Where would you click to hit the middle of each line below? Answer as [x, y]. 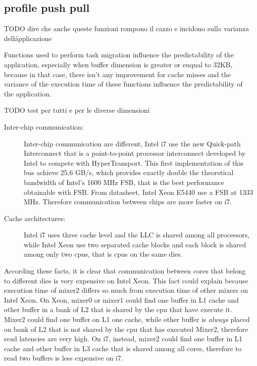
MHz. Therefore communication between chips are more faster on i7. [128, 202]
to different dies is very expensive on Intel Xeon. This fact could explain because [126, 280]
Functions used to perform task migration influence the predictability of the [119, 55]
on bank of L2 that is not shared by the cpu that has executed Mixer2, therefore [126, 329]
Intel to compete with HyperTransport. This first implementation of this [134, 162]
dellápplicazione [28, 38]
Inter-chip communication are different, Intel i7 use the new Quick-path [132, 143]
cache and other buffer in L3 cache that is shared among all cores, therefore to [123, 348]
